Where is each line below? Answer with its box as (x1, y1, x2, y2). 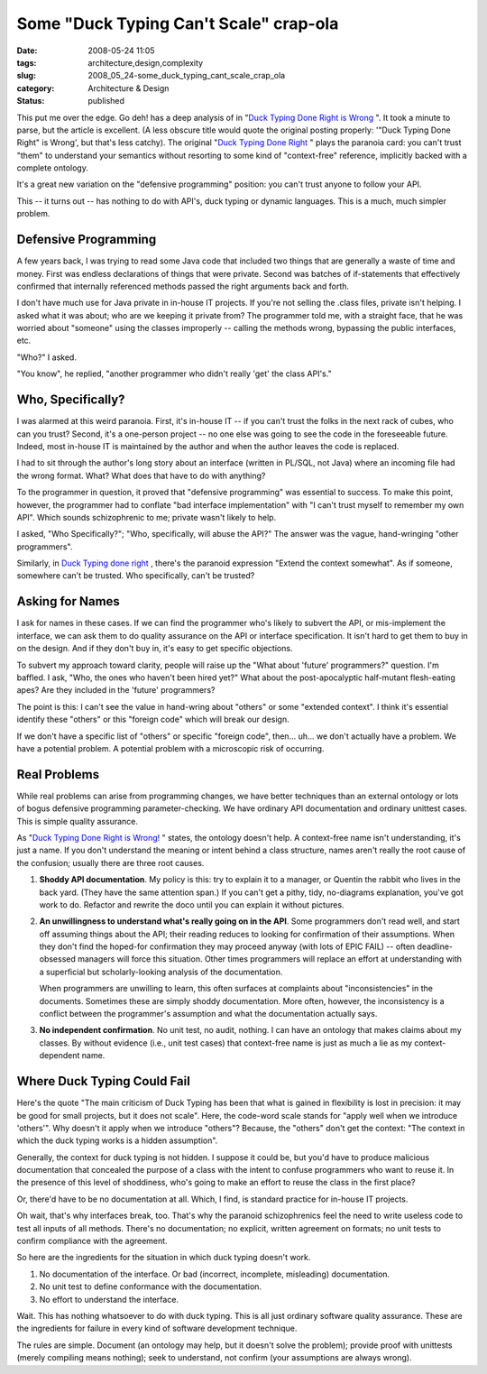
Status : (16, 96, 45, 106)
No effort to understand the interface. (39, 1294, 179, 1305)
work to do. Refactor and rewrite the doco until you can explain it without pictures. (39, 899, 345, 910)
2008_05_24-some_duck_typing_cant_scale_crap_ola (87, 70, 286, 81)
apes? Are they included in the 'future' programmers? (16, 685, 216, 696)
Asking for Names (16, 594, 121, 609)
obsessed (39, 954, 77, 964)
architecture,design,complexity (87, 57, 203, 68)
